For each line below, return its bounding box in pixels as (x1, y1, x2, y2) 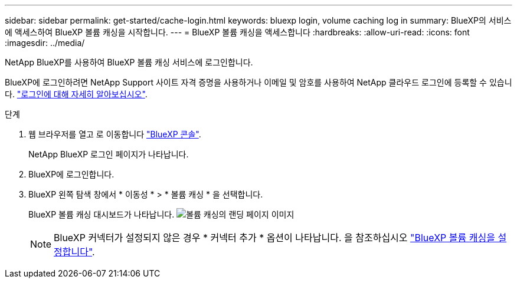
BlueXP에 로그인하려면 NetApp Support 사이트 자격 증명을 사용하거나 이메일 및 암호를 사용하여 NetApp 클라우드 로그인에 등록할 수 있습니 (5, 77, 512, 87)
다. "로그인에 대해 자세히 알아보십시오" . (5, 89, 148, 99)
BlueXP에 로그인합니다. (28, 169, 114, 179)
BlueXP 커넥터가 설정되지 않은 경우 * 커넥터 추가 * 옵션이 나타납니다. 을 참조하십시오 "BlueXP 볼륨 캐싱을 (54, 232, 495, 243)
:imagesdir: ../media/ (5, 38, 85, 48)
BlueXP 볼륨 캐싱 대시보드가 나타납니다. (28, 209, 175, 219)
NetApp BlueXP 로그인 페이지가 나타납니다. (28, 149, 189, 159)
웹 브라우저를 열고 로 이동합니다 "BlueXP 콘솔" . (28, 129, 201, 139)
